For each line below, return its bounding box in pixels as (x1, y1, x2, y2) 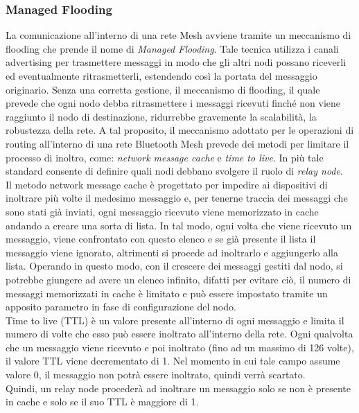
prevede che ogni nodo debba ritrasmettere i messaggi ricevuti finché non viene (6, 96, 341, 110)
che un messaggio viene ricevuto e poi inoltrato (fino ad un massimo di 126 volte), (6, 340, 354, 354)
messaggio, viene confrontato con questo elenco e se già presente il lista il (6, 231, 316, 246)
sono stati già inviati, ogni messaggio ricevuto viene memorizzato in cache (6, 204, 319, 218)
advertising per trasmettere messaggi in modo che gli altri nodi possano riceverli (6, 55, 347, 69)
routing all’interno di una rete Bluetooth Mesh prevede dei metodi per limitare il (6, 136, 349, 150)
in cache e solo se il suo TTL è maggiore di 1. (6, 394, 199, 409)
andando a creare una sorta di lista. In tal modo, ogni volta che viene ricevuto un (6, 218, 352, 232)
